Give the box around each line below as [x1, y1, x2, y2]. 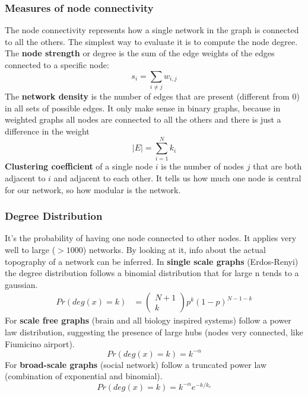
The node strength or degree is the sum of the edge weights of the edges [5, 47, 275, 59]
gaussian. [5, 278, 38, 290]
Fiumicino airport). [5, 337, 75, 350]
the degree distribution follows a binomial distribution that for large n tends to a [5, 267, 299, 279]
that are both [253, 160, 302, 172]
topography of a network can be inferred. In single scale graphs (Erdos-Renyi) [5, 255, 299, 267]
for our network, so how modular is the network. [5, 183, 181, 196]
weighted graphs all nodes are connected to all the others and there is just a [5, 113, 281, 126]
